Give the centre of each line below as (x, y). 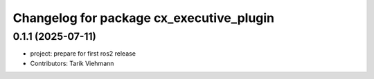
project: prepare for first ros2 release (83, 54)
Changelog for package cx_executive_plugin (144, 18)
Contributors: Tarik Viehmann (72, 63)
